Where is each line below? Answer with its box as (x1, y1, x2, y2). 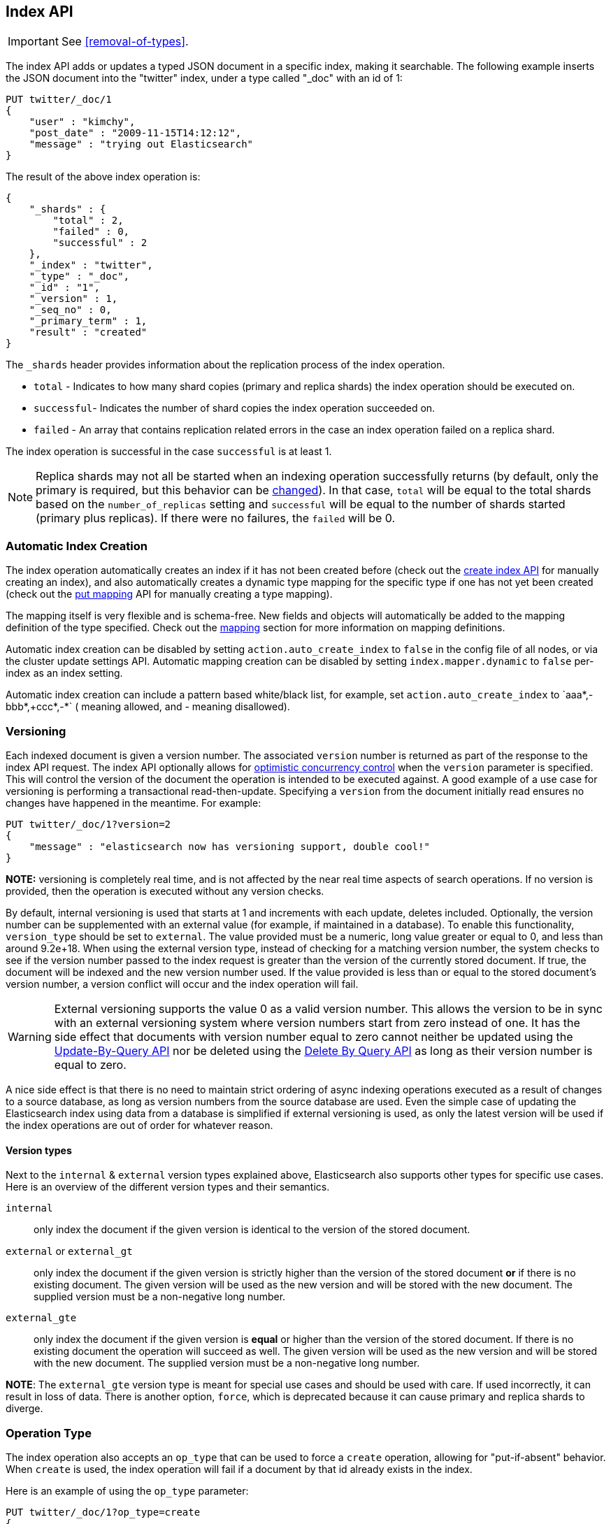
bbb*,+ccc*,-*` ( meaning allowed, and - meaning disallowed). (6, 700, 290, 713)
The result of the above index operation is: (6, 171, 201, 183)
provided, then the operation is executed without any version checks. (6, 884, 324, 897)
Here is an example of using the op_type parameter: (6, 1484, 249, 1497)
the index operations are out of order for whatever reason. (6, 1119, 273, 1131)
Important (8, 34, 59, 49)
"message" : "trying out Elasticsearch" (29, 138, 254, 150)
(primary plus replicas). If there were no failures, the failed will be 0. (36, 511, 396, 526)
